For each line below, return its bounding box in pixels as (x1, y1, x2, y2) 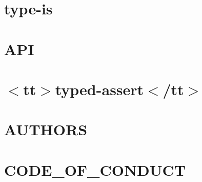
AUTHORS (4, 119, 88, 140)
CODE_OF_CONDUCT (4, 159, 186, 180)
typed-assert (55, 78, 144, 99)
